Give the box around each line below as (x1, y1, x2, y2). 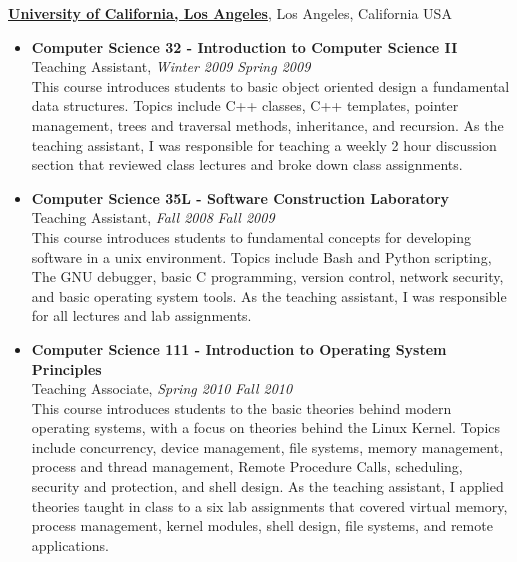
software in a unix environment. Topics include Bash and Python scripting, (31, 246, 492, 267)
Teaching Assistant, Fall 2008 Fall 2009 (31, 207, 275, 228)
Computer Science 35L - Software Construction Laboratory (31, 187, 450, 208)
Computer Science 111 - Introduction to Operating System (31, 338, 447, 359)
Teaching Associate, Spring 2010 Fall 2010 (31, 378, 293, 399)
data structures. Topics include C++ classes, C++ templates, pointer (31, 95, 459, 116)
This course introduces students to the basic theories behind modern (31, 397, 452, 418)
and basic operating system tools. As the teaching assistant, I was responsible (31, 285, 507, 306)
